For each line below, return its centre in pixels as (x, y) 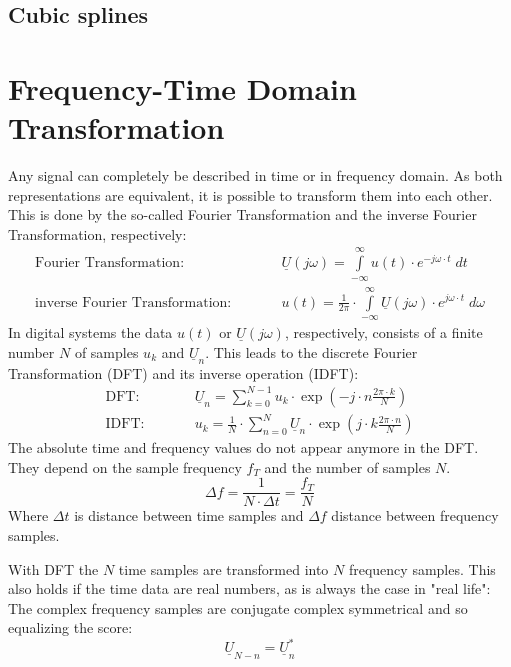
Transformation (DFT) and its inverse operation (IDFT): (183, 372)
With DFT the (53, 568)
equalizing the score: (70, 627)
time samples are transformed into (223, 568)
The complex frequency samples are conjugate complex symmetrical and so (238, 607)
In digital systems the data (90, 331)
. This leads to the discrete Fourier (311, 351)
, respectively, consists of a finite (383, 331)
